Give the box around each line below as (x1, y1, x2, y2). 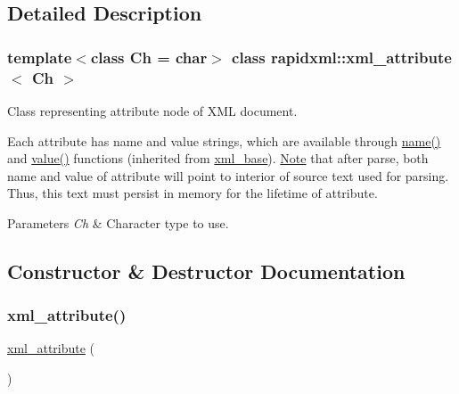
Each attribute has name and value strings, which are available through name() (7, 131, 441, 150)
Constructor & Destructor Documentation (7, 257, 406, 284)
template (7, 45, 72, 68)
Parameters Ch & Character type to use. (7, 213, 229, 232)
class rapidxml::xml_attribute (232, 45, 452, 68)
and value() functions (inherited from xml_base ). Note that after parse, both (7, 149, 429, 168)
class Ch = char (90, 45, 208, 68)
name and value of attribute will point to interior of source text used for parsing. (7, 166, 449, 185)
